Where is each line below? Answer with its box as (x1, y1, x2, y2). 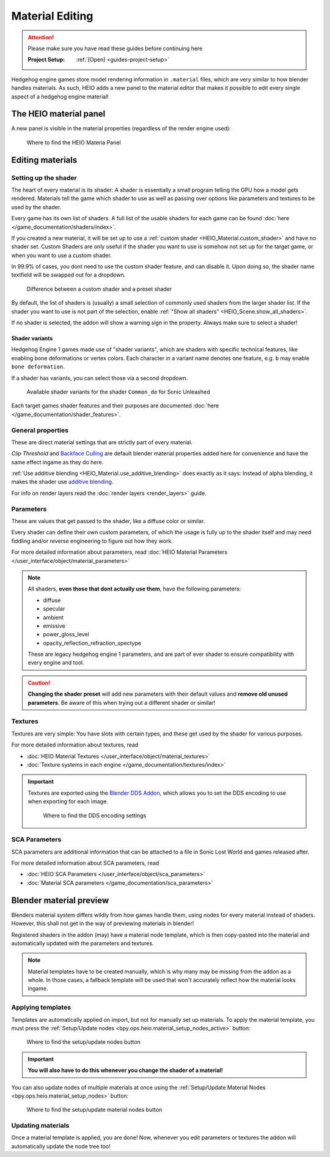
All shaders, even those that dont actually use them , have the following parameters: (28, 585, 241, 593)
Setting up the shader (11, 173, 77, 182)
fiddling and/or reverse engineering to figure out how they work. (11, 537, 174, 545)
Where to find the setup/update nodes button (26, 1038, 141, 1046)
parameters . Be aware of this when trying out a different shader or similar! (28, 699, 216, 706)
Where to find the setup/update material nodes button (26, 1106, 163, 1114)
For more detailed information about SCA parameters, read (11, 860, 159, 867)
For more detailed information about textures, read (11, 741, 139, 749)
